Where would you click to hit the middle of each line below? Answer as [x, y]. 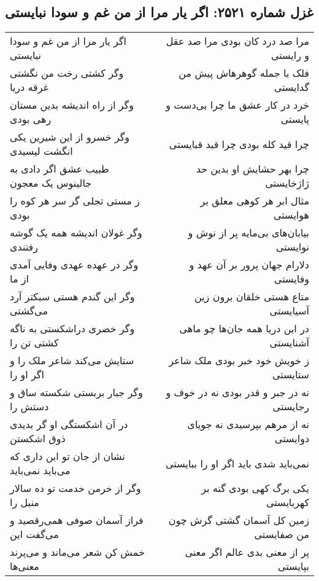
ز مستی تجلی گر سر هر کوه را [75, 201]
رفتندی [24, 247]
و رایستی [290, 55]
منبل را [25, 502]
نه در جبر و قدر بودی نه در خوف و [237, 392]
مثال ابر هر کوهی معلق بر [255, 201]
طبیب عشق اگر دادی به [60, 169]
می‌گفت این [34, 534]
